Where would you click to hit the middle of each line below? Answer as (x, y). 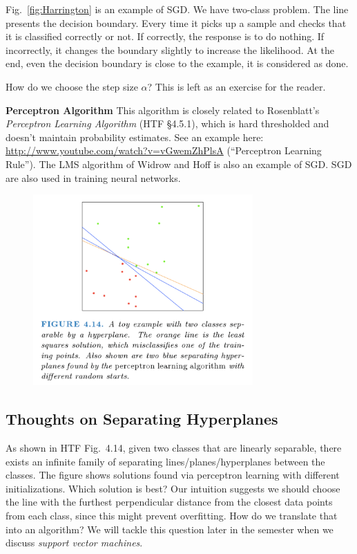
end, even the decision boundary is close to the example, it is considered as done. (177, 63)
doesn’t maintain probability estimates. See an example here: (135, 137)
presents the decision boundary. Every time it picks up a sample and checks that (176, 22)
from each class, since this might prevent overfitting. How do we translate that (172, 516)
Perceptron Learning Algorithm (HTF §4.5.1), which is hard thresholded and (167, 123)
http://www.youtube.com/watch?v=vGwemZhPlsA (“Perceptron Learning (164, 150)
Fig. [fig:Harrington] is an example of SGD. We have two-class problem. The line (177, 9)
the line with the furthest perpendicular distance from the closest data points (169, 502)
